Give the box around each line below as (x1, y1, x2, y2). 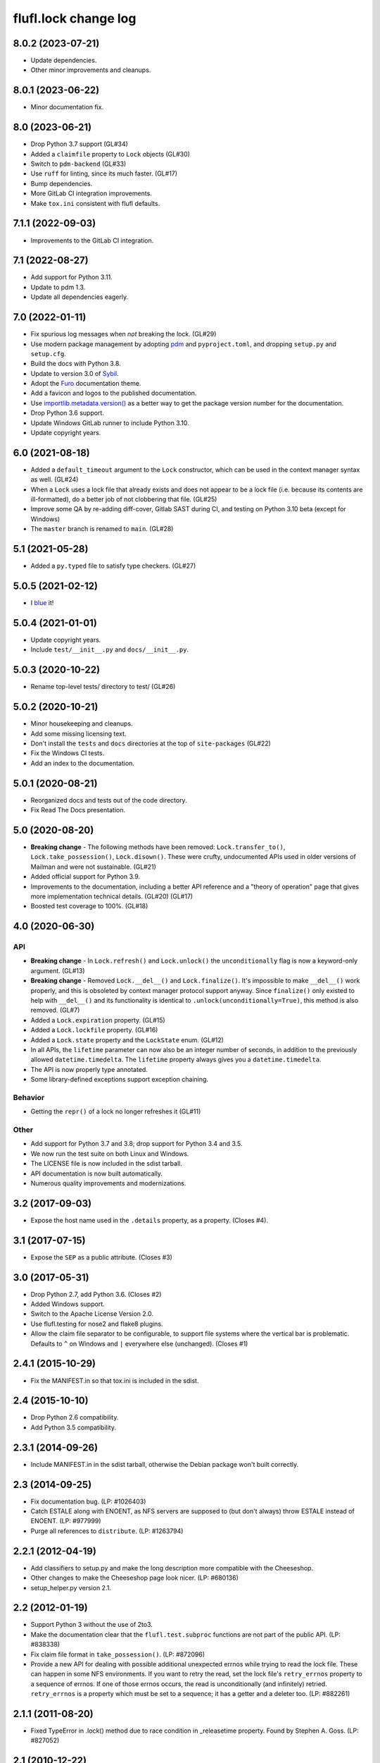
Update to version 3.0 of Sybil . (30, 369, 119, 377)
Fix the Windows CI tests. (30, 749, 105, 757)
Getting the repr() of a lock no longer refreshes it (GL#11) (30, 1107, 201, 1116)
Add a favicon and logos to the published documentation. (30, 389, 197, 398)
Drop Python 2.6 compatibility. (30, 1413, 119, 1422)
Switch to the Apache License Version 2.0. (30, 1310, 154, 1318)
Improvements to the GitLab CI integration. (30, 236, 154, 245)
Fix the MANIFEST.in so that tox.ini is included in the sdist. (30, 1376, 199, 1385)
